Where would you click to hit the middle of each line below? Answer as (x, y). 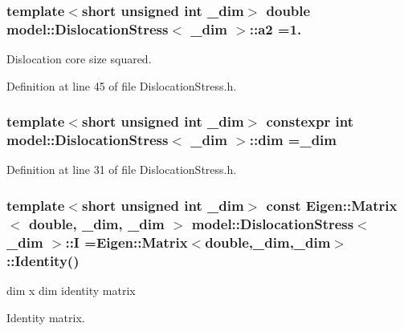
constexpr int (310, 121)
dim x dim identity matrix (71, 291)
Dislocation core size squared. (79, 59)
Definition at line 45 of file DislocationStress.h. (122, 85)
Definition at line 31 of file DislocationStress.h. (122, 170)
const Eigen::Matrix (332, 205)
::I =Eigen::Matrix (127, 242)
